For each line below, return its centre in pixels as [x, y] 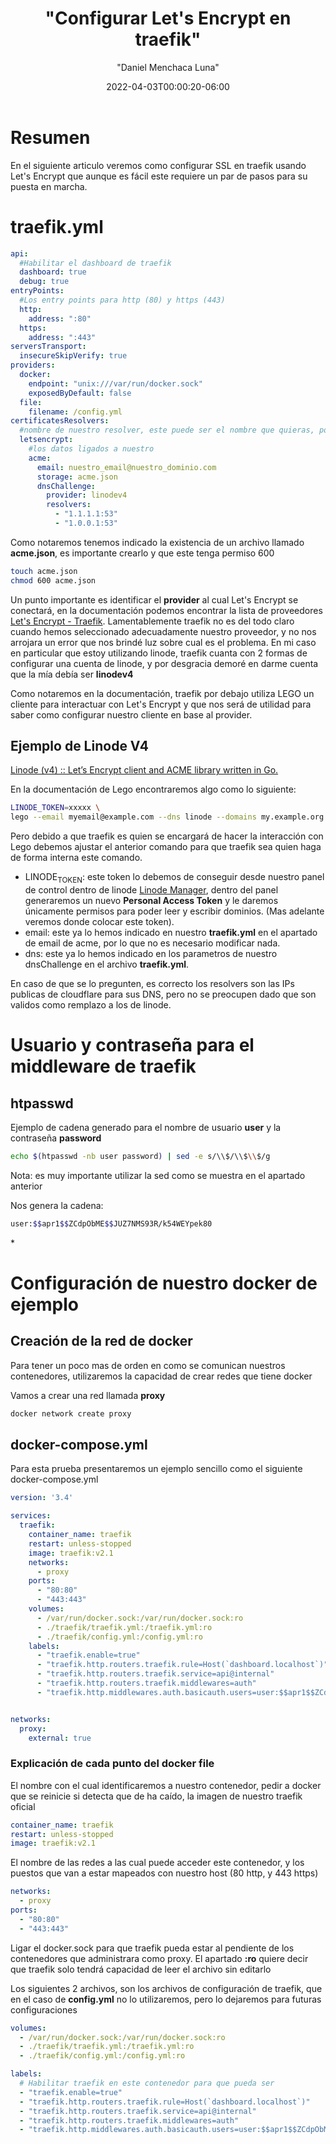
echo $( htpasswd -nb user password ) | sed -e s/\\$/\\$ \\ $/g [140, 1156]
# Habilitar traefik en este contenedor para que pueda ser [147, 2083]
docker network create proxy [71, 1413]
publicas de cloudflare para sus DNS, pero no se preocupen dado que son [163, 994]
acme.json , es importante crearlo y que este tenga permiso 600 [142, 553]
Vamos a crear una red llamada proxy [88, 1395]
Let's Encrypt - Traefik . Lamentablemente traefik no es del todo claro [152, 621]
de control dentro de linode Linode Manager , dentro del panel [151, 889]
